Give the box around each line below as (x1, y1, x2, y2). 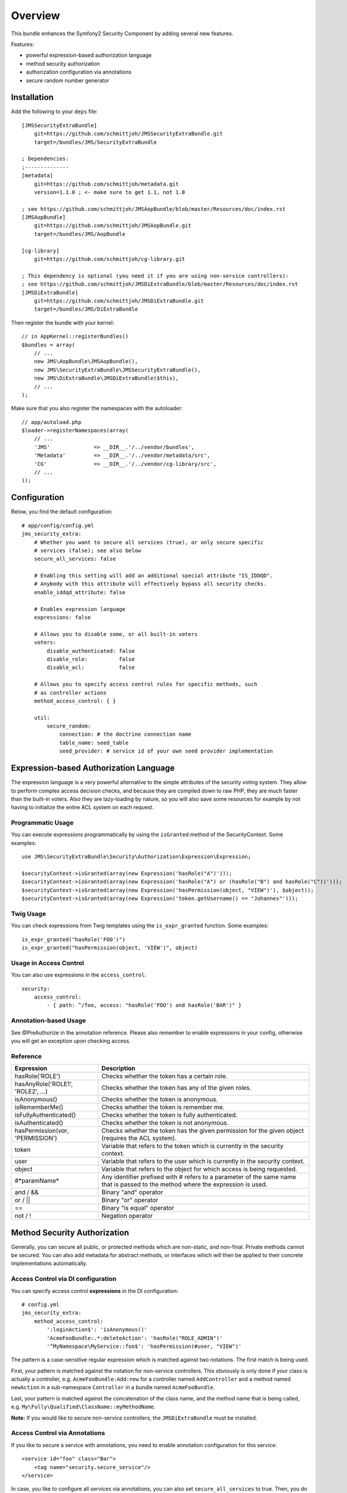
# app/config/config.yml (21, 522, 94, 529)
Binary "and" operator (101, 1188, 163, 1197)
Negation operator (101, 1212, 153, 1220)
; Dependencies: (21, 155, 69, 162)
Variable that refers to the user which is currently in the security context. (101, 1157, 305, 1166)
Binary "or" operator (101, 1196, 159, 1205)
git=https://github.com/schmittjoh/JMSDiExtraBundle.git (33, 297, 204, 304)
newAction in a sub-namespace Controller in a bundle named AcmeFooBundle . (11, 1384, 215, 1391)
